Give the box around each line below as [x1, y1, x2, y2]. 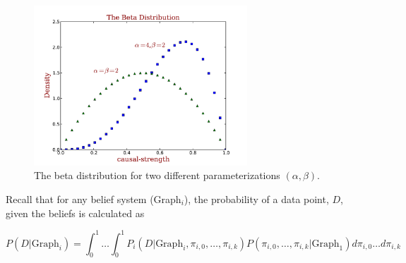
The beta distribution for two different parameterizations [34, 168, 280, 183]
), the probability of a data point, [184, 191, 329, 206]
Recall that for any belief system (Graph [6, 191, 181, 206]
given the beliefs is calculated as [6, 205, 145, 220]
